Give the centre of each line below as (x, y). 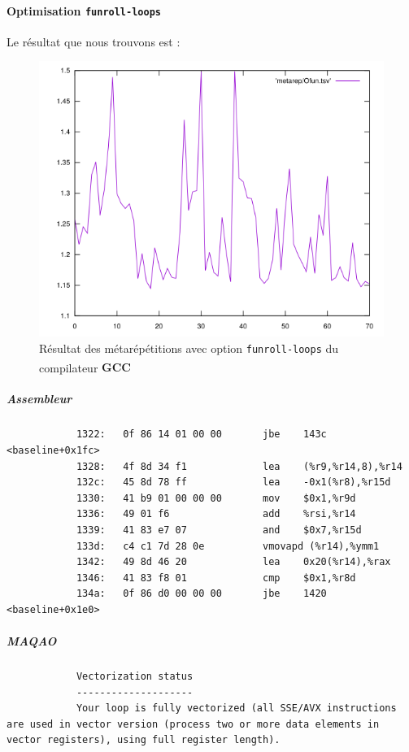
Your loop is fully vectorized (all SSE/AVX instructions (236, 709)
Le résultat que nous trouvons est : (94, 41)
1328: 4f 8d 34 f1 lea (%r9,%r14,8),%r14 (239, 466)
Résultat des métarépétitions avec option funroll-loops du (189, 348)
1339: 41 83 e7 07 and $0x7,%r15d (219, 530)
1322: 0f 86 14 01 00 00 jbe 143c (201, 435)
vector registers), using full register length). (144, 740)
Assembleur (39, 399)
